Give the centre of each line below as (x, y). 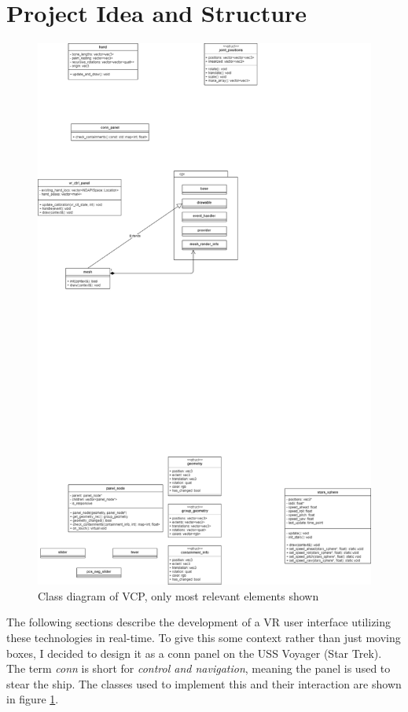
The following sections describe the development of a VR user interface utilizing (199, 622)
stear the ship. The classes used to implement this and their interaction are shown (204, 683)
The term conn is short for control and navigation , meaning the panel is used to (198, 668)
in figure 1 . (33, 699)
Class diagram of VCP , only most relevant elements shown (178, 595)
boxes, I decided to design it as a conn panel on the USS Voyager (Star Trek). (194, 653)
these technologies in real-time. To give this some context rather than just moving (204, 638)
